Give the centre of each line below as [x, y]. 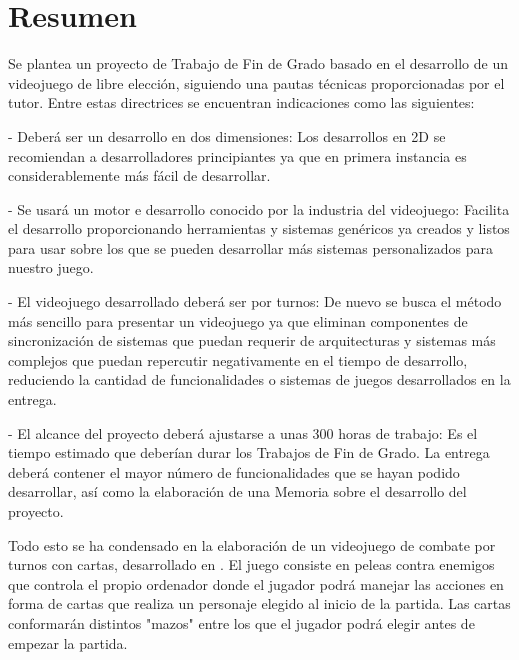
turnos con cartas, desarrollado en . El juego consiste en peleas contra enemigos [251, 564]
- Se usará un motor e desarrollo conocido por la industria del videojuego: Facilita [259, 208]
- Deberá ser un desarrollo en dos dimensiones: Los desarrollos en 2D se [227, 135]
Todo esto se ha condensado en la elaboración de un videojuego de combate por [252, 544]
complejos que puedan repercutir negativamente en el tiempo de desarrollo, [238, 359]
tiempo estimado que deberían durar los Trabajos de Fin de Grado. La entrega [249, 452]
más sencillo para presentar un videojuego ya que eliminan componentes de [238, 320]
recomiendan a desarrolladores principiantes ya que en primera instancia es [237, 155]
